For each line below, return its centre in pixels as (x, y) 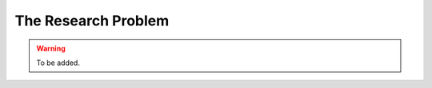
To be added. (58, 63)
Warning (51, 48)
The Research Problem (92, 21)
